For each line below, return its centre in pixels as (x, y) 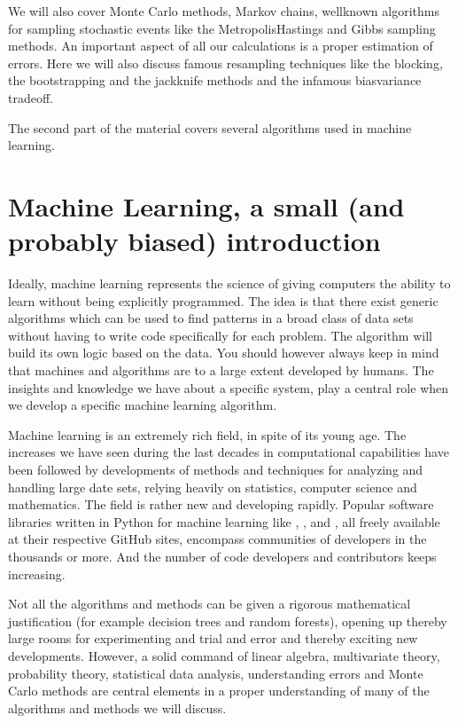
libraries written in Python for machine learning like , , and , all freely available (224, 521)
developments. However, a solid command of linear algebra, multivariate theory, (224, 655)
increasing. (37, 574)
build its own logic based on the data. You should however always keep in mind (224, 353)
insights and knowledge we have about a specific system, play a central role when (229, 387)
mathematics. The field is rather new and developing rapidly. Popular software (221, 504)
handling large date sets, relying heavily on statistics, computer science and (213, 487)
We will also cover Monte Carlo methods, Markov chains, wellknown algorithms (224, 11)
